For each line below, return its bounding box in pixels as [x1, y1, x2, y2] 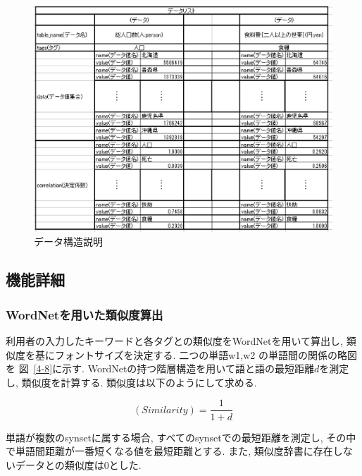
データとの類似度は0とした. [15, 457, 142, 472]
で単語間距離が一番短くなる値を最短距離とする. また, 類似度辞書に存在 [6, 444, 333, 458]
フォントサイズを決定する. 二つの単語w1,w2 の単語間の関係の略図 [54, 347, 357, 362]
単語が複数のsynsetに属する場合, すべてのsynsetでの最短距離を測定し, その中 [6, 429, 356, 444]
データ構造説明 [34, 234, 103, 249]
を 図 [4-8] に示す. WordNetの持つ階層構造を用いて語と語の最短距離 [6, 361, 314, 376]
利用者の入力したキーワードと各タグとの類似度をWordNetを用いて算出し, [6, 334, 343, 348]
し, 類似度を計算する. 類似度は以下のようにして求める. [6, 374, 257, 389]
